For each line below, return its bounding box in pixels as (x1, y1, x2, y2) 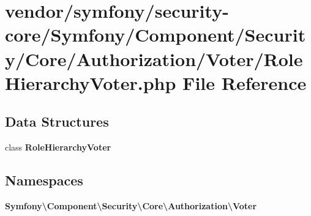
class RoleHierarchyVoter (5, 141, 111, 154)
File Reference (182, 70, 307, 95)
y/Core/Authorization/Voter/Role (5, 46, 303, 71)
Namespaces (5, 171, 83, 190)
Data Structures (5, 112, 109, 131)
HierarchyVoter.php (5, 70, 176, 95)
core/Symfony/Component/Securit (5, 22, 306, 47)
